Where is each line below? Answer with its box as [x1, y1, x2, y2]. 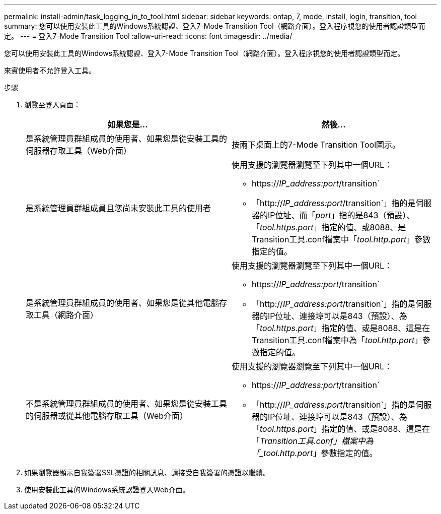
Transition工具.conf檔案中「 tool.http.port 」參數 [252, 234, 431, 244]
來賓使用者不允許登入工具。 [4, 66, 96, 75]
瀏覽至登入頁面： [24, 100, 81, 109]
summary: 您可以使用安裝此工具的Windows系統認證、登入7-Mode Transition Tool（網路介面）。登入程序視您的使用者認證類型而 [4, 22, 425, 30]
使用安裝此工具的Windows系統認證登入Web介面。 [24, 485, 190, 494]
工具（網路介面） [34, 310, 99, 320]
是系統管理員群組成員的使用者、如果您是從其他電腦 [26, 298, 219, 308]
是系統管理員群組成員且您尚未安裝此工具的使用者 [26, 203, 211, 213]
